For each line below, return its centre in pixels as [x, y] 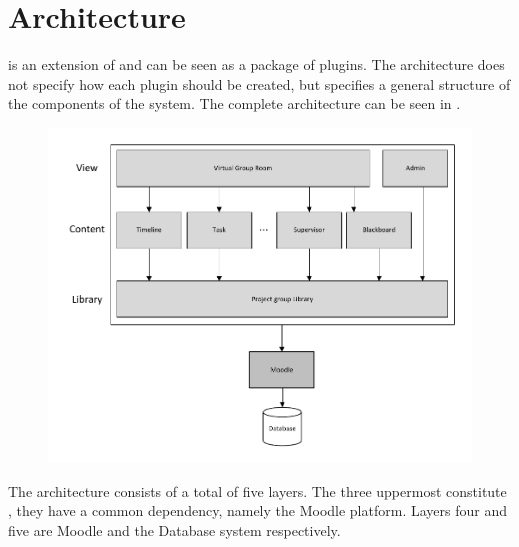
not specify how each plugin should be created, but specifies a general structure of [259, 83]
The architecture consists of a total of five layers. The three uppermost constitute [257, 490]
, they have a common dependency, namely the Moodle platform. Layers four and [257, 510]
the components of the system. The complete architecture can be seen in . [234, 103]
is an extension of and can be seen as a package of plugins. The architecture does [256, 64]
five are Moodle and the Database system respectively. [174, 529]
